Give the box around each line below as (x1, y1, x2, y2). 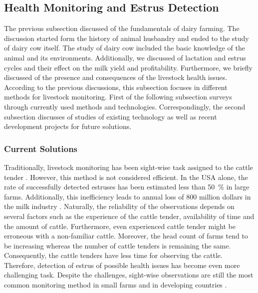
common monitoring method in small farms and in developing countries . (4, 279, 227, 290)
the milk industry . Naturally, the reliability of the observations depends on (4, 201, 235, 211)
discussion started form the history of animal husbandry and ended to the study (4, 32, 249, 43)
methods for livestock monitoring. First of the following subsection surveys (4, 91, 232, 102)
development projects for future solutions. (4, 121, 132, 131)
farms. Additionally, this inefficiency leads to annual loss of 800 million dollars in (4, 191, 251, 201)
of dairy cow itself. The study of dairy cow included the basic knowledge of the (4, 42, 245, 53)
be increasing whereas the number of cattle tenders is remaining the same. (4, 240, 231, 250)
